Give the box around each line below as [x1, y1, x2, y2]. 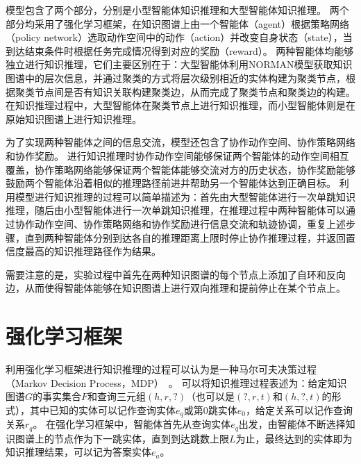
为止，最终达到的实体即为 [235, 431, 353, 445]
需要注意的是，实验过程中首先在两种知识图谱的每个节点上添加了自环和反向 [6, 267, 346, 281]
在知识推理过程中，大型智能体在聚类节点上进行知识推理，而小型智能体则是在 [6, 98, 355, 113]
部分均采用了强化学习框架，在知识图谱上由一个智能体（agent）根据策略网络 [6, 16, 350, 31]
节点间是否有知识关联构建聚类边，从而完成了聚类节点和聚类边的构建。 [34, 84, 355, 99]
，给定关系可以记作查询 [245, 402, 353, 417]
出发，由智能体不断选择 [238, 417, 346, 431]
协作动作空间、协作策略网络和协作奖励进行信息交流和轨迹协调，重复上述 [15, 216, 346, 231]
